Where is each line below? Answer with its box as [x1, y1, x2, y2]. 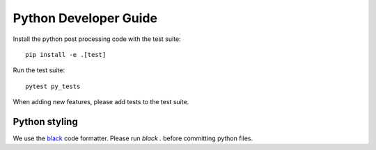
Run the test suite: [13, 66, 65, 74]
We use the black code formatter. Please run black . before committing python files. [13, 134, 253, 142]
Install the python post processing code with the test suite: [13, 35, 181, 43]
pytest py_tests [25, 82, 81, 90]
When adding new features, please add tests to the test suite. [13, 98, 189, 106]
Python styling [13, 115, 78, 128]
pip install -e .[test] [25, 51, 107, 58]
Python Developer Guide [13, 10, 158, 26]
